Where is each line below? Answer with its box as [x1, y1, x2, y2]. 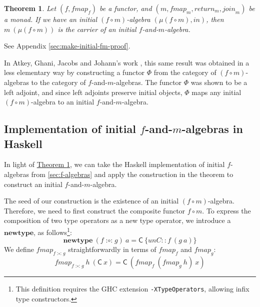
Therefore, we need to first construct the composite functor [4, 205, 185, 215]
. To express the [202, 205, 251, 215]
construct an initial [4, 178, 62, 189]
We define [4, 244, 34, 254]
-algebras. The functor [113, 76, 182, 87]
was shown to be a [190, 76, 247, 87]
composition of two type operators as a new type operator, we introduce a [4, 215, 231, 225]
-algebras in [181, 121, 243, 136]
